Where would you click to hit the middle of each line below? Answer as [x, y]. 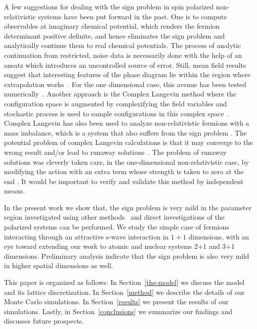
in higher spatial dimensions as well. [59, 265]
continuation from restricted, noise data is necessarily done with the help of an [123, 55]
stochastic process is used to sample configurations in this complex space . [117, 113]
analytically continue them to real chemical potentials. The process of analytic [123, 45]
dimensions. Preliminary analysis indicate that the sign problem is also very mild [127, 256]
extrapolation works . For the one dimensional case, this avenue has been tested [125, 84]
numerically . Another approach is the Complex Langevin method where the [120, 94]
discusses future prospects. [44, 321]
